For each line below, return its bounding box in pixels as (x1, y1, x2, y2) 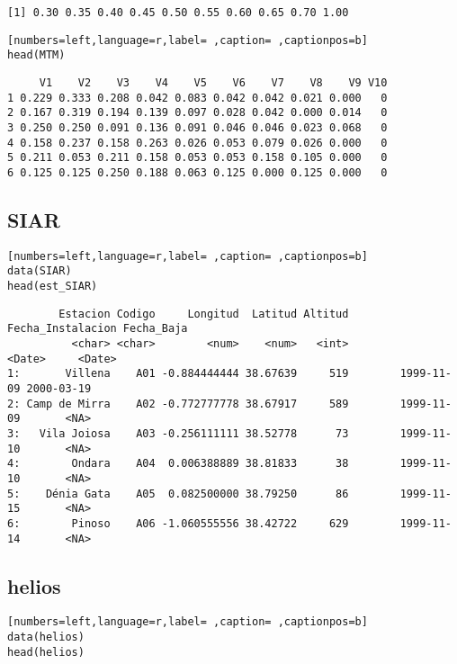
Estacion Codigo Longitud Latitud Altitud (58, 307, 349, 320)
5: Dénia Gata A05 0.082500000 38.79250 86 (7, 487, 349, 500)
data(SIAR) (7, 265, 72, 278)
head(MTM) (7, 49, 66, 62)
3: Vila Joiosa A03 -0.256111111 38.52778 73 (7, 426, 349, 440)
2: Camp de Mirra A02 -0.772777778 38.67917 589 (7, 397, 349, 410)
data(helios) (7, 631, 85, 644)
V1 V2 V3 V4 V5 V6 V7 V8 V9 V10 (39, 76, 388, 89)
